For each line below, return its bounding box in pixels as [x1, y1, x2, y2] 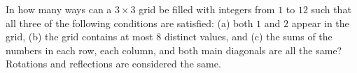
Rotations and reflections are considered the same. [6, 56, 221, 71]
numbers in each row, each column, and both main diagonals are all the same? [6, 42, 342, 57]
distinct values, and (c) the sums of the [164, 29, 332, 44]
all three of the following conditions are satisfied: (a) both [6, 15, 253, 30]
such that [311, 2, 351, 16]
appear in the [291, 15, 349, 30]
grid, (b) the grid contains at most [6, 29, 153, 44]
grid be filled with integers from [139, 2, 275, 16]
